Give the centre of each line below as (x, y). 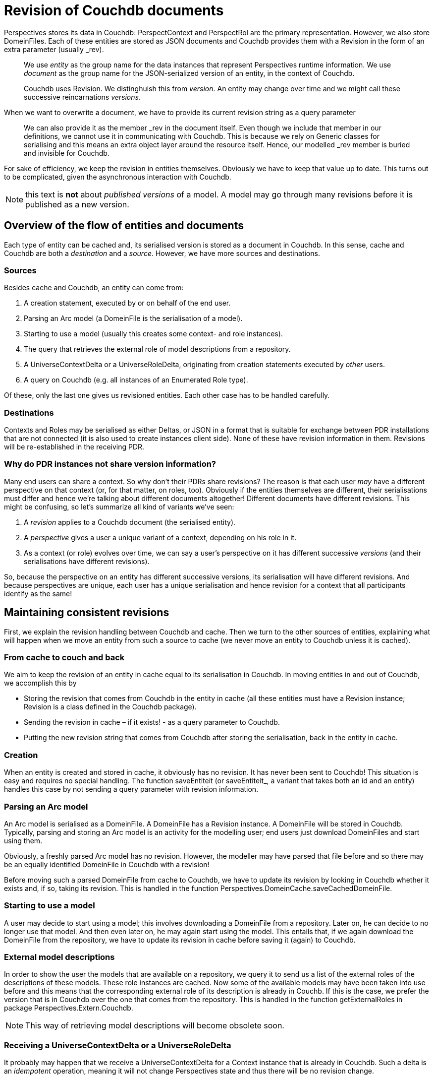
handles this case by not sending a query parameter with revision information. (131, 789)
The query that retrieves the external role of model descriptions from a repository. (157, 349)
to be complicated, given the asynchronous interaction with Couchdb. (118, 177)
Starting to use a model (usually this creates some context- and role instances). (153, 334)
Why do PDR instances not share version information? (110, 464)
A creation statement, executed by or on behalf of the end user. (127, 303)
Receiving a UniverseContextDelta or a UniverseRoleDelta (118, 1045)
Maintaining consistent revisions (87, 613)
